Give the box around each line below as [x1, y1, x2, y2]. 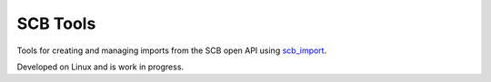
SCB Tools [16, 14, 96, 33]
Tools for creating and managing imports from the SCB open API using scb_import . [16, 45, 327, 56]
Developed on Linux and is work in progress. [16, 61, 185, 72]
